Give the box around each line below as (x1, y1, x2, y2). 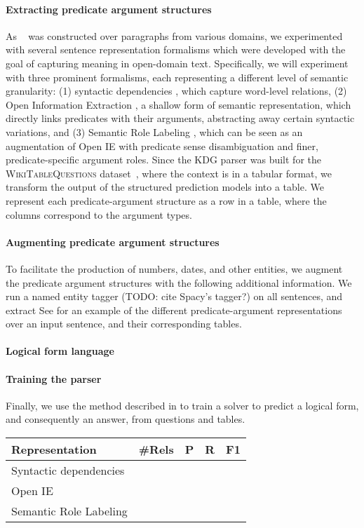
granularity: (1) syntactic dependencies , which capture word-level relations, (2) (6, 83, 347, 98)
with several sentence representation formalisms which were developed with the (6, 42, 346, 57)
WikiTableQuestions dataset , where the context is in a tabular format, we (6, 165, 332, 180)
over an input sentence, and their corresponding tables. (6, 316, 242, 331)
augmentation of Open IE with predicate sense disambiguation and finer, (6, 138, 318, 153)
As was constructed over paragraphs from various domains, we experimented (6, 28, 343, 43)
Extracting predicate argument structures (6, 1, 212, 16)
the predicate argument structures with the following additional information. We (6, 275, 352, 290)
